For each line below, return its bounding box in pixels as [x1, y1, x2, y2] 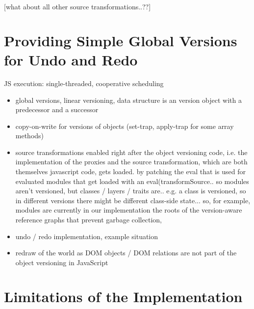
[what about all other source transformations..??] [4, 1, 151, 11]
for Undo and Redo [4, 49, 138, 69]
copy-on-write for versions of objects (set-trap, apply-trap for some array [15, 121, 234, 131]
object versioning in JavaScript [15, 257, 108, 267]
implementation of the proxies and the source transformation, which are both [15, 156, 248, 167]
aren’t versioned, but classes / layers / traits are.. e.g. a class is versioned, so [15, 185, 246, 196]
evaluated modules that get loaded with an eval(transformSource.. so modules [15, 176, 249, 186]
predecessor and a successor [15, 104, 99, 115]
